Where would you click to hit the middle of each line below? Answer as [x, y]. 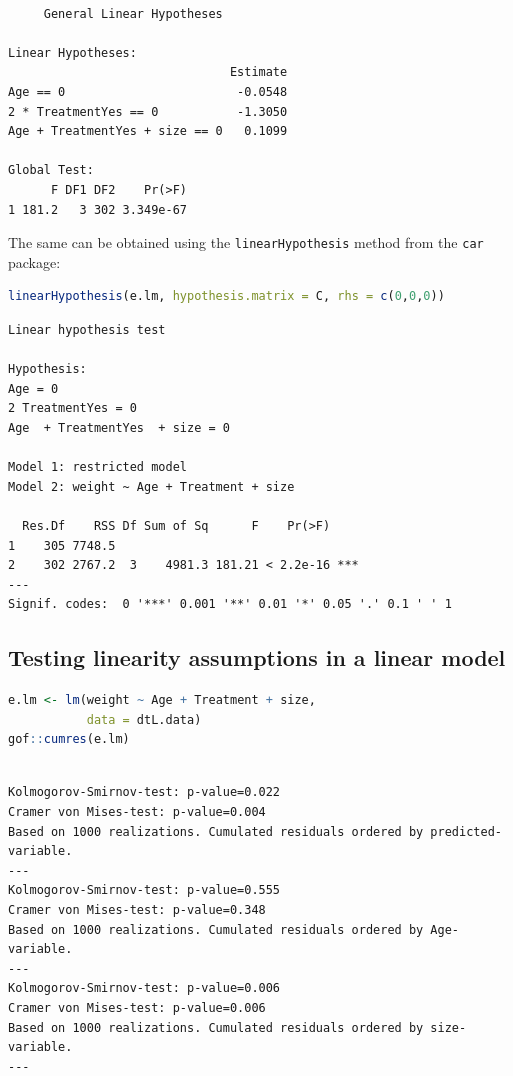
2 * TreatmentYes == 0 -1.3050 [148, 111]
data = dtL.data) [144, 719]
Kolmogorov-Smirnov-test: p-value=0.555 [144, 890]
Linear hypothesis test [87, 329]
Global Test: [51, 170]
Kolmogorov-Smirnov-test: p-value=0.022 [144, 792]
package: [34, 261]
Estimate [258, 72]
